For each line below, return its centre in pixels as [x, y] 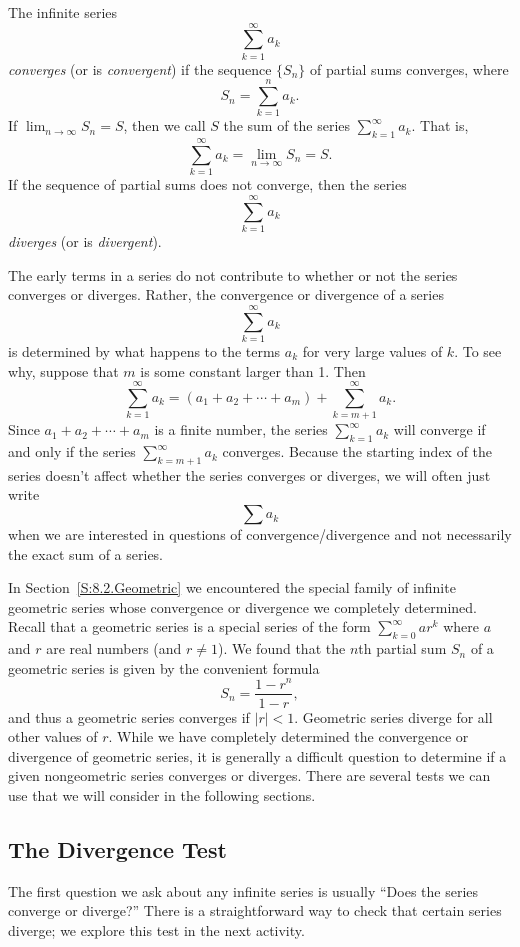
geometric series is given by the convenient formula [164, 667]
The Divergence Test [117, 848]
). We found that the [282, 648]
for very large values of [372, 350]
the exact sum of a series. [86, 553]
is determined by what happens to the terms [144, 350]
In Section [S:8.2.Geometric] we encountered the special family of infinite [232, 587]
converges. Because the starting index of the [357, 451]
